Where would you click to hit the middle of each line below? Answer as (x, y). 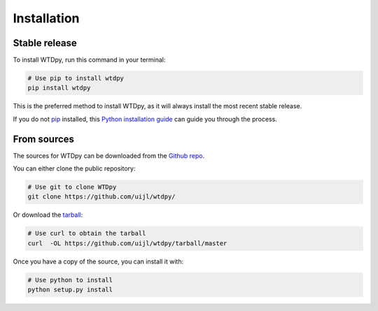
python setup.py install (70, 290)
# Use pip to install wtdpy (76, 78)
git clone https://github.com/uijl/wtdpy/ (101, 197)
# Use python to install (70, 280)
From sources (44, 139)
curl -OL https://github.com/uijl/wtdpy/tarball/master (127, 243)
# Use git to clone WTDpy (72, 187)
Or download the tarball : (48, 215)
